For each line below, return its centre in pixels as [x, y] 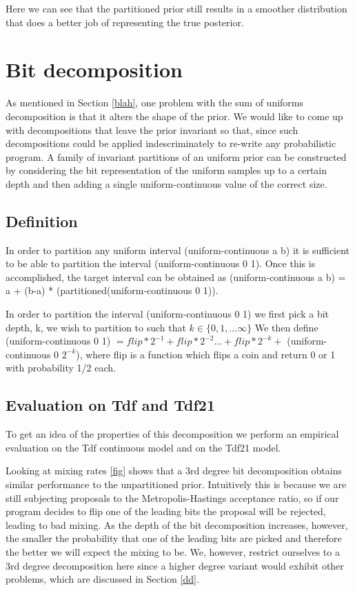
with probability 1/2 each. [61, 368]
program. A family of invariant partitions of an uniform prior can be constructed [176, 156]
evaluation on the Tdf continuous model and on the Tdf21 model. [143, 447]
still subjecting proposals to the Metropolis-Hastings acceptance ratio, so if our [172, 497]
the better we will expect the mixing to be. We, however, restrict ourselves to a [173, 551]
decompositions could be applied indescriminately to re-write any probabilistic [171, 143]
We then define [286, 327]
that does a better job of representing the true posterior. [125, 22]
